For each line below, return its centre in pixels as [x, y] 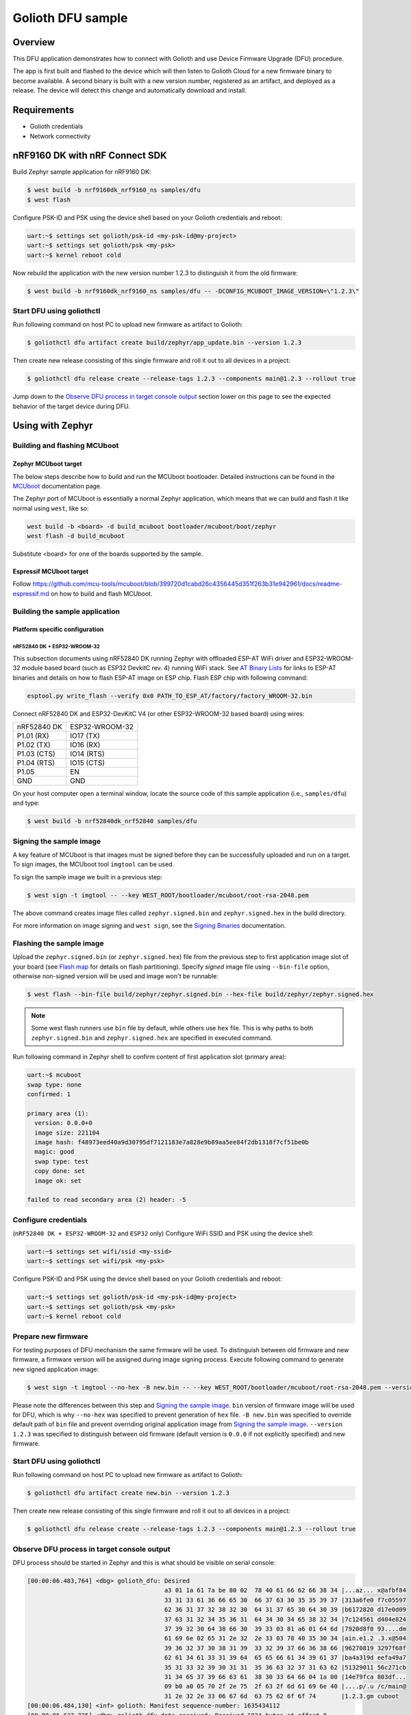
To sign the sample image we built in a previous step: [88, 877]
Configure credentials [50, 1220]
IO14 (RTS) [87, 753]
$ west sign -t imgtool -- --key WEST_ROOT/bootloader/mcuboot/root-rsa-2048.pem [168, 895]
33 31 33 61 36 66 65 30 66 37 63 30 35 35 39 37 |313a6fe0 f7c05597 [285, 1600]
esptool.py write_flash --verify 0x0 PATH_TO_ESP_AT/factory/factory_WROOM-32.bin [170, 696]
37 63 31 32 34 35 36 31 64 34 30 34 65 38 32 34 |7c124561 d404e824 [285, 1619]
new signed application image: [56, 1369]
